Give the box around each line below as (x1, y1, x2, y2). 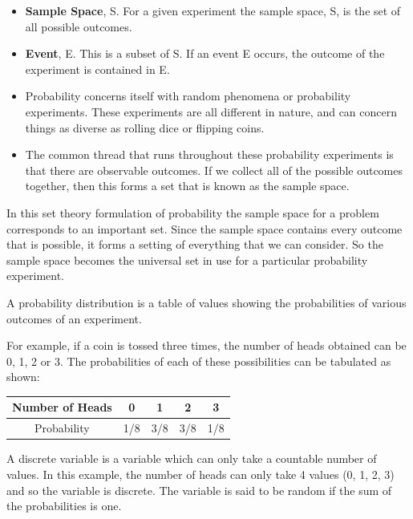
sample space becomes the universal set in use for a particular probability (6, 251, 368, 268)
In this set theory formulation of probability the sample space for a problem (6, 204, 379, 221)
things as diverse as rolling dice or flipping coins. (25, 119, 265, 136)
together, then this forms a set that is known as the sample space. (25, 177, 350, 194)
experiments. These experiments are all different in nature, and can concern (25, 103, 398, 120)
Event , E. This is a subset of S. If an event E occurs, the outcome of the (25, 45, 385, 62)
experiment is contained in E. (25, 60, 170, 77)
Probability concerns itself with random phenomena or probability (25, 87, 351, 104)
